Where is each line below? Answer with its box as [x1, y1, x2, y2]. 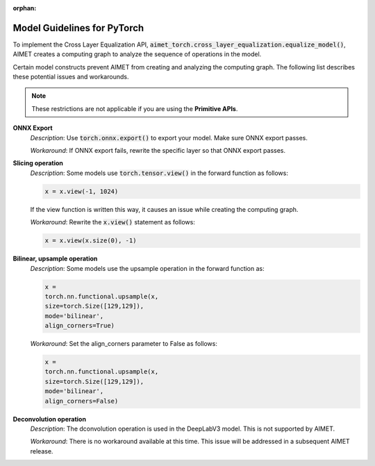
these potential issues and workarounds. [12, 73, 129, 81]
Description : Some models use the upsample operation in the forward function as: [30, 264, 265, 272]
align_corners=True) [44, 322, 115, 330]
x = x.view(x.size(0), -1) [44, 237, 137, 244]
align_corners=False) [44, 397, 119, 405]
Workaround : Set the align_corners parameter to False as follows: [30, 340, 218, 348]
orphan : [12, 4, 37, 12]
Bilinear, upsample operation [12, 254, 98, 263]
